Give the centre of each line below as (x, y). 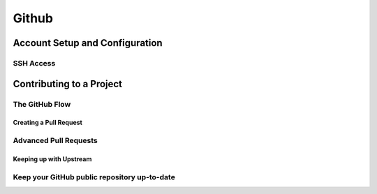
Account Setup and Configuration (88, 43)
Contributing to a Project (67, 84)
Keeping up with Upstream (52, 159)
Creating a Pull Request (48, 123)
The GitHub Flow (42, 104)
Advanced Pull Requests (55, 141)
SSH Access (34, 63)
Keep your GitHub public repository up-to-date (94, 177)
